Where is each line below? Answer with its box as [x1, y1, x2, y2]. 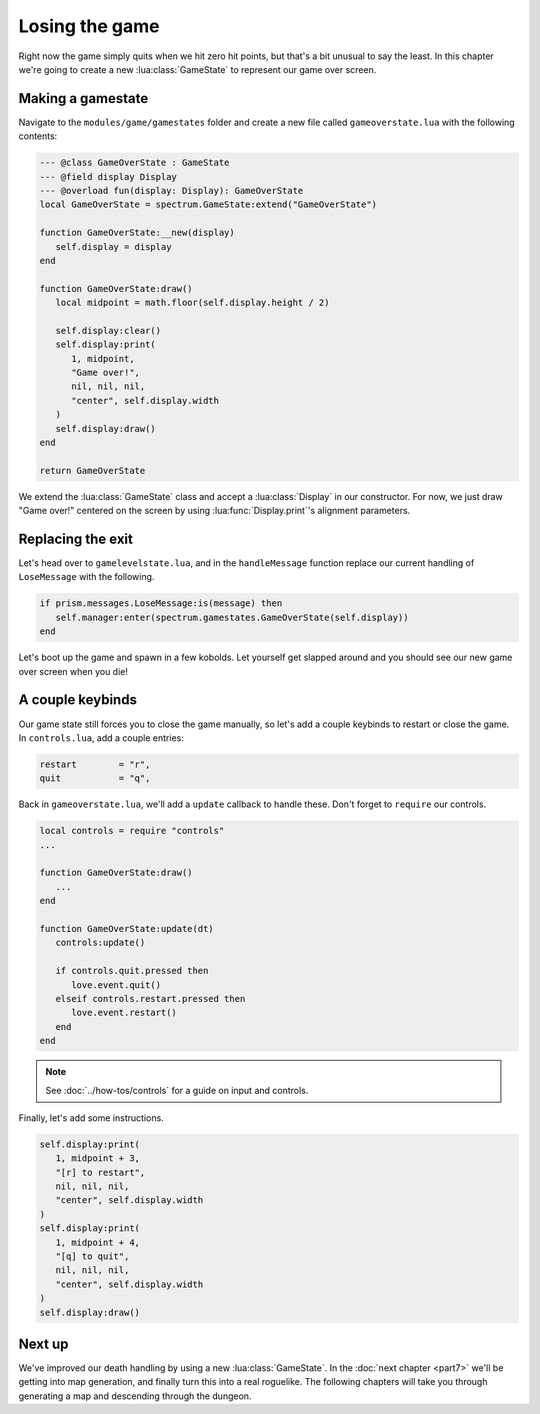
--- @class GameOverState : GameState [39, 157, 230, 169]
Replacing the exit [18, 531, 134, 547]
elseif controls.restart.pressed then [55, 993, 246, 1004]
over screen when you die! [18, 665, 129, 677]
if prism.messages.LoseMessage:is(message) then [39, 598, 283, 609]
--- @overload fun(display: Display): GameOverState [39, 185, 304, 196]
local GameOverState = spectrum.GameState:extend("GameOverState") [39, 199, 378, 210]
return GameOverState [39, 465, 146, 476]
